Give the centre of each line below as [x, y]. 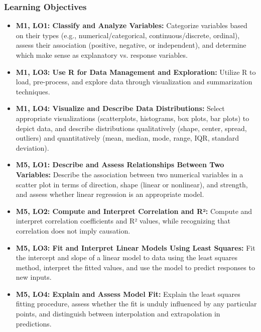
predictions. [34, 323]
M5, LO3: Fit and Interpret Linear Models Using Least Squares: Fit [136, 247]
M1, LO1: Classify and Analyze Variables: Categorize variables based [132, 25]
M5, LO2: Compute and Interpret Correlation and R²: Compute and [134, 211]
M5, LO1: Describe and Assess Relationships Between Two [120, 164]
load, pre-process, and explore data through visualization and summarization [134, 82]
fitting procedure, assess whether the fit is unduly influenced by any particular [136, 304]
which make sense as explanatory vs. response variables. [102, 55]
